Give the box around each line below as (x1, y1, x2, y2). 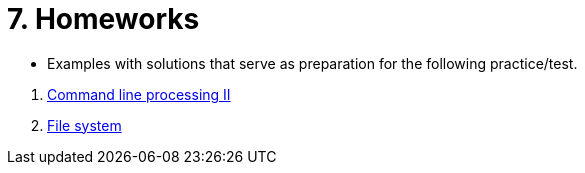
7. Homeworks (7, 2, 200, 36)
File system (47, 116, 122, 134)
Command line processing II (47, 85, 231, 103)
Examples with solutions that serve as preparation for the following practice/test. (47, 54, 578, 72)
